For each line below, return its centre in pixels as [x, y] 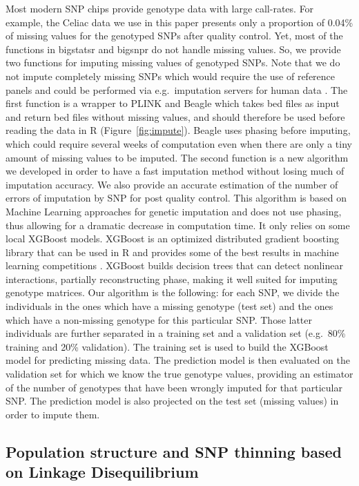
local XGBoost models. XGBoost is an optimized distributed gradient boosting [172, 239]
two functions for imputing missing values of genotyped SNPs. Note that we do [173, 62]
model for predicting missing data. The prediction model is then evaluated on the [178, 360]
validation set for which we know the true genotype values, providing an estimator [179, 374]
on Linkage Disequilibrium [102, 472]
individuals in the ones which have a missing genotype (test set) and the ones [169, 306]
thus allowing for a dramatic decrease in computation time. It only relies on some [178, 225]
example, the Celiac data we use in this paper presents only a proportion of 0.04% [179, 22]
